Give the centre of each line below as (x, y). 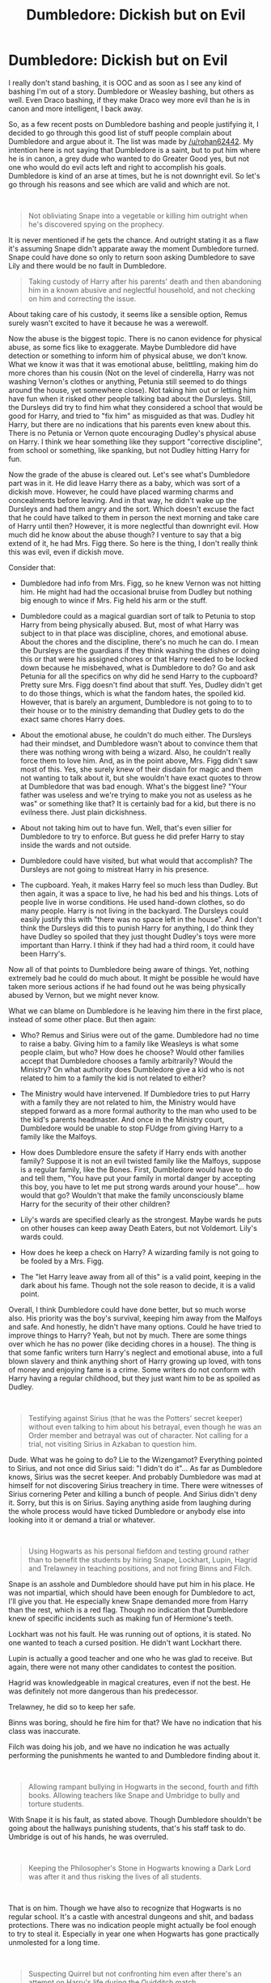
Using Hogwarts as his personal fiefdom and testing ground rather (138, 1551)
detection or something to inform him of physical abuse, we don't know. (128, 355)
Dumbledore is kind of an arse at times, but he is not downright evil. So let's (134, 175)
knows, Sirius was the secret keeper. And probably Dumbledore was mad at (135, 1477)
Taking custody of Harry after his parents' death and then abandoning (145, 281)
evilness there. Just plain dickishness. (83, 812)
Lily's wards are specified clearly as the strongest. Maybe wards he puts (141, 1220)
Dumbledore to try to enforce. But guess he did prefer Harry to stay (132, 836)
